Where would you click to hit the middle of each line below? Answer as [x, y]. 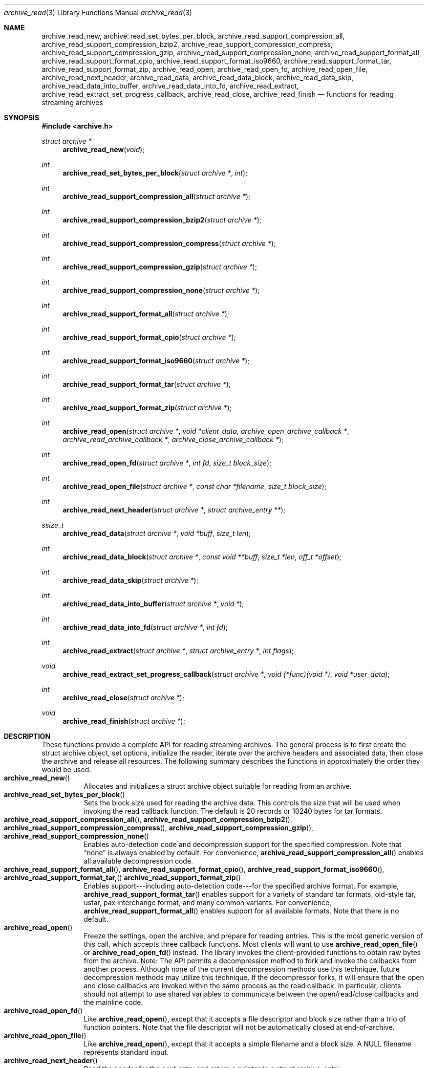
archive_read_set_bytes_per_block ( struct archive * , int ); [155, 173]
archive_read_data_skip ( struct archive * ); [130, 580]
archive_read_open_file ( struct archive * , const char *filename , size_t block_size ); [195, 486]
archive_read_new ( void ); [104, 149]
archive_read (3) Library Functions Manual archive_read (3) [98, 12]
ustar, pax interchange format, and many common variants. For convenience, [208, 902]
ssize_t [53, 525]
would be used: [66, 769]
